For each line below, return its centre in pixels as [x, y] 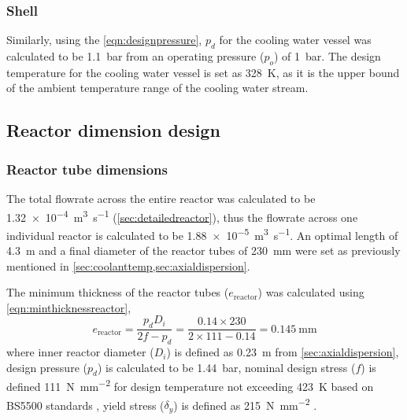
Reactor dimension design [113, 130]
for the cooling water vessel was [295, 40]
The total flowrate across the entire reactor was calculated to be [161, 198]
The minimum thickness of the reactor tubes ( [118, 292]
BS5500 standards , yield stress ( [85, 405]
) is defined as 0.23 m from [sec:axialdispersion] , [283, 352]
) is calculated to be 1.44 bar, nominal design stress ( [226, 367]
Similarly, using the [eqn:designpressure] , [104, 40]
